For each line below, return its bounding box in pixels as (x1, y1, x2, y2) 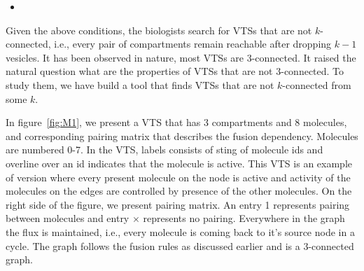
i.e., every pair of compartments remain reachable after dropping (54, 36, 332, 51)
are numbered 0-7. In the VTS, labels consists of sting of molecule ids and (6, 142, 323, 157)
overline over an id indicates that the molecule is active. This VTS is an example (6, 155, 352, 170)
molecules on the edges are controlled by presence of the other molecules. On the (6, 183, 352, 198)
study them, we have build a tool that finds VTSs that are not (6, 77, 274, 92)
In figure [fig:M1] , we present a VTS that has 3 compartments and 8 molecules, (6, 115, 347, 130)
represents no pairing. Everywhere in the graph (143, 211, 345, 225)
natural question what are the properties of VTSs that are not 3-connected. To (6, 64, 344, 78)
